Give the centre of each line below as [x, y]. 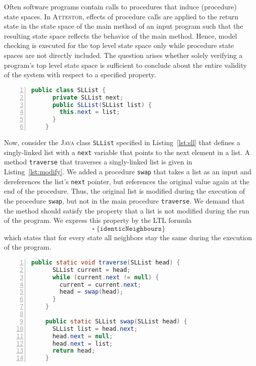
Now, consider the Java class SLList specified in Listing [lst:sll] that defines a [122, 142]
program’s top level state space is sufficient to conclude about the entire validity [126, 65]
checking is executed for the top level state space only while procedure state [119, 45]
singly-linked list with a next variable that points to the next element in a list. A [127, 152]
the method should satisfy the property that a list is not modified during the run [127, 210]
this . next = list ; [90, 112]
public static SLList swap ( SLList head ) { [116, 321]
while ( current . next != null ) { [105, 277]
